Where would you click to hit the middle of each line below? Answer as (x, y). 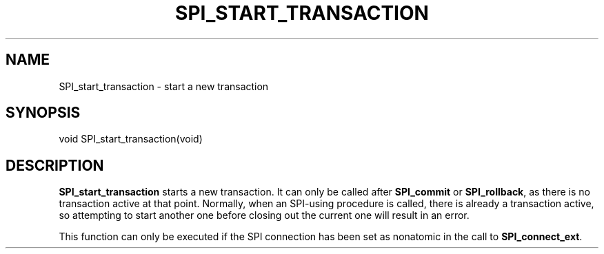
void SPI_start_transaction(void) (131, 139)
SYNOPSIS (43, 113)
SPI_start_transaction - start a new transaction (164, 86)
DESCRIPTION (55, 165)
